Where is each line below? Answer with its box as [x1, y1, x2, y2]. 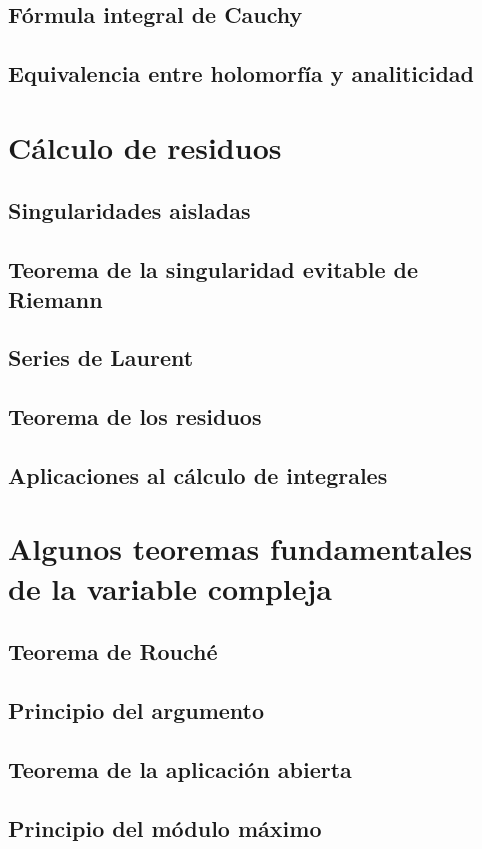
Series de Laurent [8, 342, 194, 373]
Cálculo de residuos [8, 126, 282, 167]
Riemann [8, 283, 103, 314]
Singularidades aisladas [8, 195, 251, 226]
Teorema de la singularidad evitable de [8, 254, 419, 285]
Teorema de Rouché [8, 636, 218, 667]
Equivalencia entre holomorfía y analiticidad [8, 58, 474, 89]
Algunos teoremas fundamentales [8, 528, 473, 569]
